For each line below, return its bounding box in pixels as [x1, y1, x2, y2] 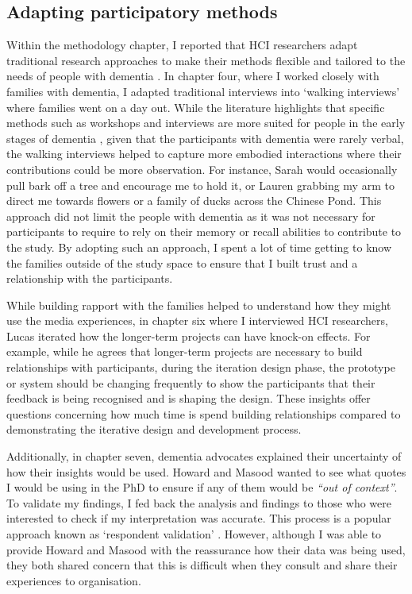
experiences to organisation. [6, 572, 141, 588]
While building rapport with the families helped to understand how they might [6, 296, 391, 313]
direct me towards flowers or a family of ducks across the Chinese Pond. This [6, 192, 382, 209]
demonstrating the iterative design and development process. [6, 421, 302, 438]
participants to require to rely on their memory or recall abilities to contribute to [6, 223, 402, 240]
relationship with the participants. [6, 270, 173, 287]
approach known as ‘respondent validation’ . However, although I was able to [6, 526, 382, 542]
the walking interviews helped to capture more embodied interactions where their [6, 145, 402, 162]
